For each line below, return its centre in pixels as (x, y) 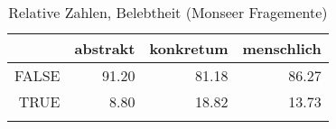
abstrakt (105, 48)
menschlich (282, 48)
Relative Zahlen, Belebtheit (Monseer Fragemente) (168, 12)
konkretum (189, 48)
